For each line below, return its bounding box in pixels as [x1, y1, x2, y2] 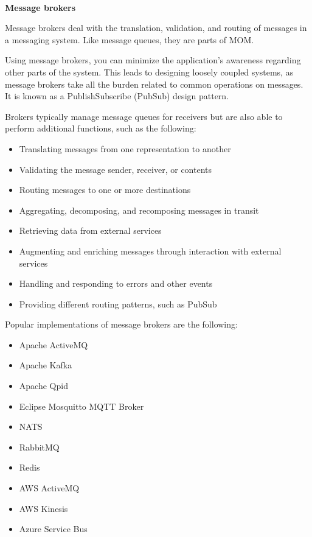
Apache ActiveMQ [19, 338, 88, 351]
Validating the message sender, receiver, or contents [19, 163, 212, 175]
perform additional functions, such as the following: [5, 122, 196, 135]
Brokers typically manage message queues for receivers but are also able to [5, 110, 283, 122]
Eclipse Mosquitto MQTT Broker [19, 399, 144, 412]
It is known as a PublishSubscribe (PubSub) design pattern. [5, 89, 229, 102]
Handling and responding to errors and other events [19, 277, 213, 290]
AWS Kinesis [19, 502, 68, 514]
